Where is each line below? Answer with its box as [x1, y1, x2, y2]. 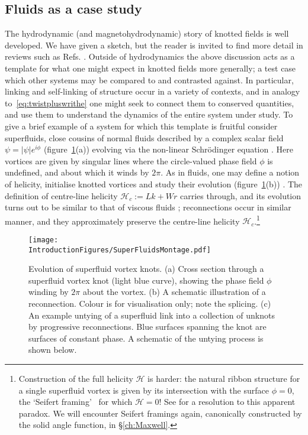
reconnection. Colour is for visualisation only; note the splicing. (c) [28, 297, 271, 310]
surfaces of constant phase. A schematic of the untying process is [28, 332, 264, 344]
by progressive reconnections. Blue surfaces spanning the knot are [28, 320, 267, 333]
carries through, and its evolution [179, 189, 301, 202]
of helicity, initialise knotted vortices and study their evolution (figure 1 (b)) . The [5, 177, 303, 190]
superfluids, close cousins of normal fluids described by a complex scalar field [5, 131, 284, 144]
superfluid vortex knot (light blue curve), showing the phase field [28, 274, 264, 286]
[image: [28, 235, 59, 244]
